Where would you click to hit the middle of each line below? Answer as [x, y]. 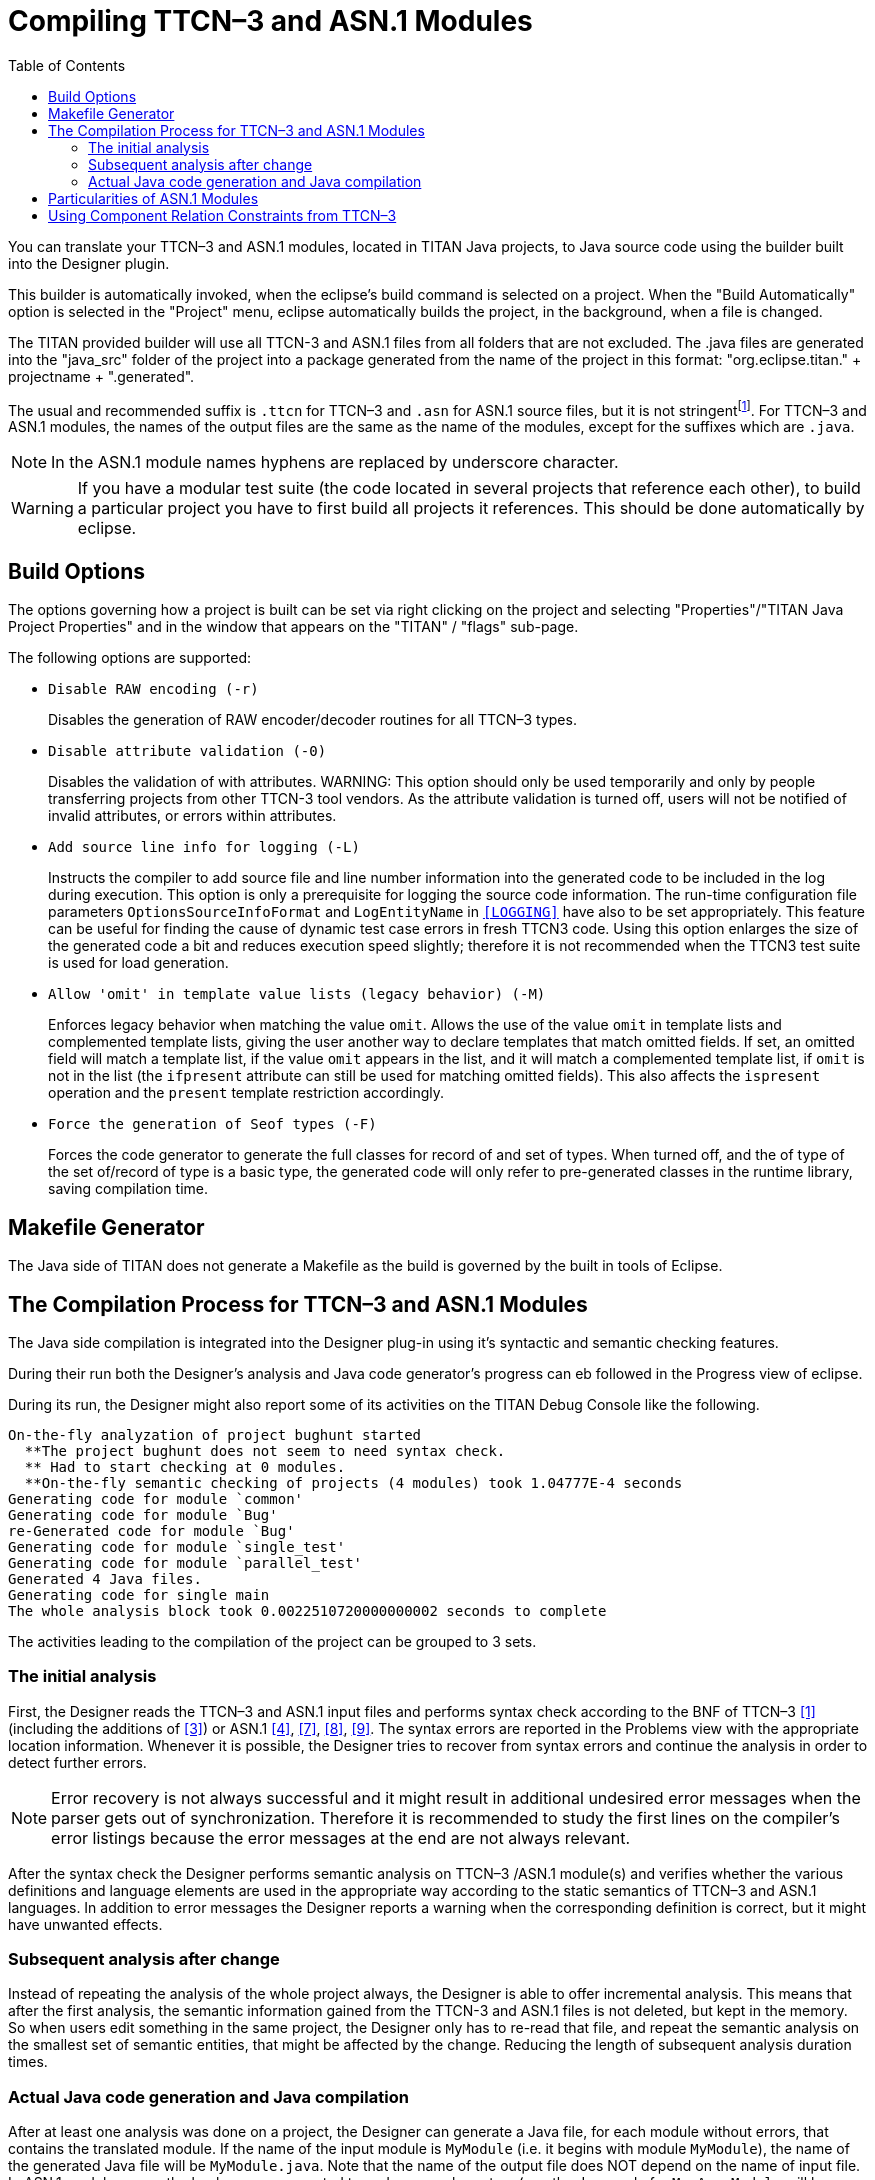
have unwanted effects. [85, 1924]
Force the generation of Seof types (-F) [212, 1124]
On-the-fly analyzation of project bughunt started [215, 1434]
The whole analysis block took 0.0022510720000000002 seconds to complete [307, 1610]
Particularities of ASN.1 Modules [153, 198]
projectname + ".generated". [101, 376]
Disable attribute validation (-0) [187, 751]
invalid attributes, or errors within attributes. [192, 816]
